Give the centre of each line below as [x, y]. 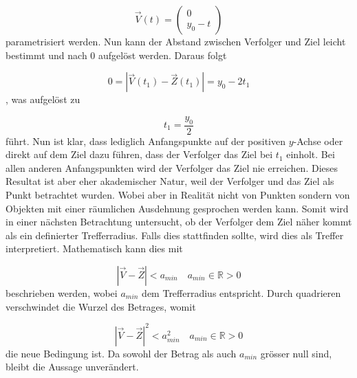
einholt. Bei [311, 154]
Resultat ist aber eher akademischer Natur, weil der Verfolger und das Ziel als [170, 181]
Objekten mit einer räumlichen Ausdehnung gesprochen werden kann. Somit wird [177, 208]
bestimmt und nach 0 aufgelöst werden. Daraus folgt [116, 55]
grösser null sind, [296, 353]
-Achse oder [318, 141]
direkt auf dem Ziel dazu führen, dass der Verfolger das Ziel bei [139, 154]
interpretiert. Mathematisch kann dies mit [94, 248]
